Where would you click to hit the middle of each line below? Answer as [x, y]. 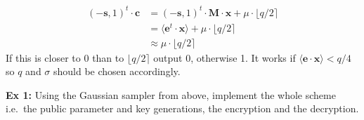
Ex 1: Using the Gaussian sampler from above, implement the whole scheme [171, 94]
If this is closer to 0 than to [65, 57]
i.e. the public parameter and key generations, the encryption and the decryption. [182, 108]
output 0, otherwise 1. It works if [225, 57]
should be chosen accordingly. [117, 71]
